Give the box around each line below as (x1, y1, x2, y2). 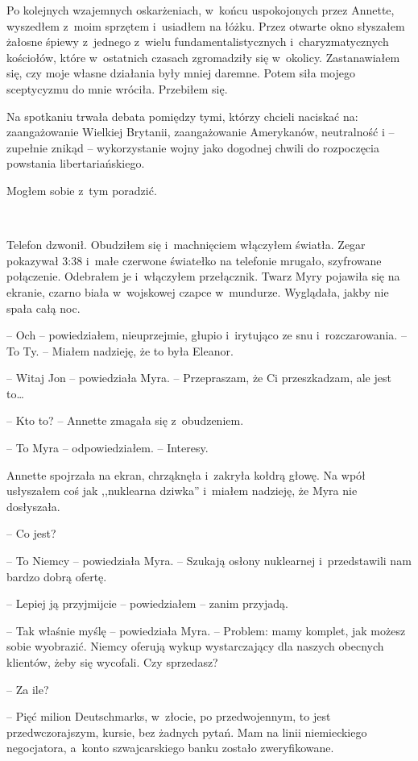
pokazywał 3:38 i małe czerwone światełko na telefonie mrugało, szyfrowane (6, 252, 382, 268)
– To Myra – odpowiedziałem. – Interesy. (6, 439, 209, 456)
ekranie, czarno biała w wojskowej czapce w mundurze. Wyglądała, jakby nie (6, 283, 389, 300)
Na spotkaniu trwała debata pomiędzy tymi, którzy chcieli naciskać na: (6, 107, 358, 124)
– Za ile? (6, 680, 49, 697)
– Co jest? (6, 525, 56, 542)
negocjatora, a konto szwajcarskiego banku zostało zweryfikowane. (6, 739, 334, 756)
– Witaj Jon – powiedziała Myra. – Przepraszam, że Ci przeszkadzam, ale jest (6, 369, 391, 386)
